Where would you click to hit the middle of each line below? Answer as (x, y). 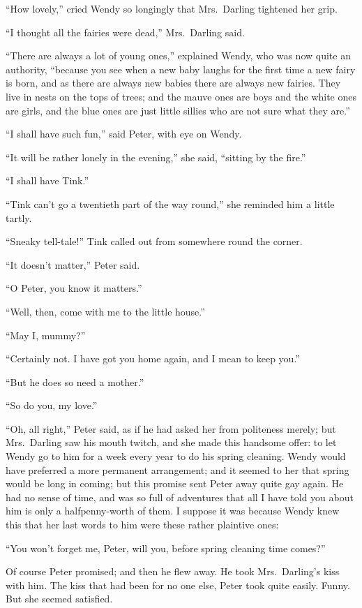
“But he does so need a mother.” (75, 381)
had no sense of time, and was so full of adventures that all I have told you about (180, 497)
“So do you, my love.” (52, 405)
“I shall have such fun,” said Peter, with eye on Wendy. (124, 134)
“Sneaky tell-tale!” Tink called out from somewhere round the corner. (154, 241)
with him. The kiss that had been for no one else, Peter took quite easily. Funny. (178, 585)
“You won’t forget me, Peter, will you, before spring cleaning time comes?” (166, 548)
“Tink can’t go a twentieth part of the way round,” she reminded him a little (170, 203)
